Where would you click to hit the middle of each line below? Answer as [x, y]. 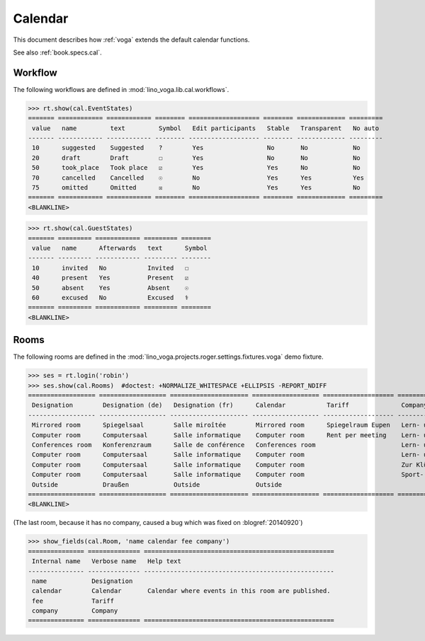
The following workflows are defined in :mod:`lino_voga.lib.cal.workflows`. [121, 89]
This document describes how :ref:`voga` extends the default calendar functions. [131, 40]
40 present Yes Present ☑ [110, 278]
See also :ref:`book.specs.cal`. [57, 52]
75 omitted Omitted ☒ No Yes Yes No [196, 187]
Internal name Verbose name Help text [107, 561]
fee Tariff [73, 601]
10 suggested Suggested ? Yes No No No [196, 148]
